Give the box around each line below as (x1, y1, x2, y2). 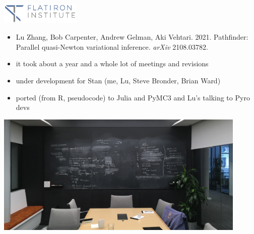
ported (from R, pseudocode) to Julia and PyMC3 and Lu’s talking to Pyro (16, 92, 250, 102)
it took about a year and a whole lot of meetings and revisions (16, 58, 209, 69)
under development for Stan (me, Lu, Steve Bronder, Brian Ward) (16, 75, 221, 86)
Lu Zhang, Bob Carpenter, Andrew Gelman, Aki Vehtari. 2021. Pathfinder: (16, 32, 248, 42)
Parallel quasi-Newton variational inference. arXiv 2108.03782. (16, 41, 208, 52)
